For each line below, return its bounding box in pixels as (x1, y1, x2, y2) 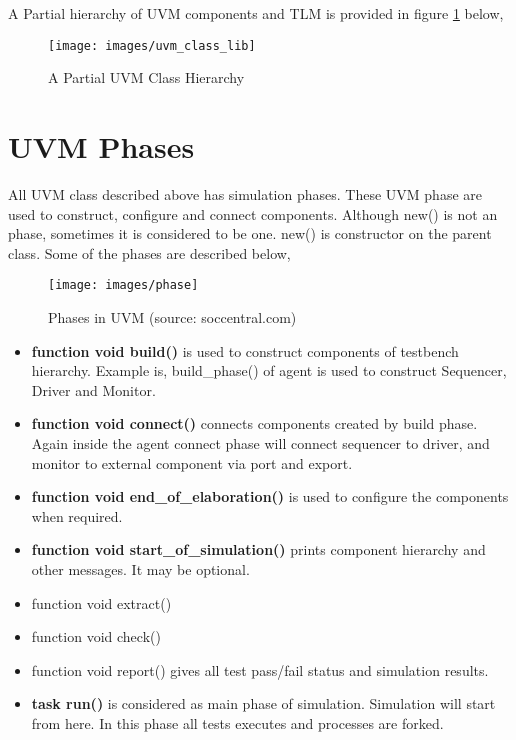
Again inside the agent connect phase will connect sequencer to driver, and (31, 432, 490, 453)
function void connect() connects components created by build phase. (31, 413, 478, 434)
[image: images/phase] (48, 278, 199, 293)
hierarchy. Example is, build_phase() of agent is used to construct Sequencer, (31, 360, 507, 381)
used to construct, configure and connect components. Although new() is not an (8, 203, 498, 224)
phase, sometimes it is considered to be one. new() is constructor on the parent (8, 223, 492, 244)
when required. (31, 505, 123, 526)
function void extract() (31, 592, 172, 613)
